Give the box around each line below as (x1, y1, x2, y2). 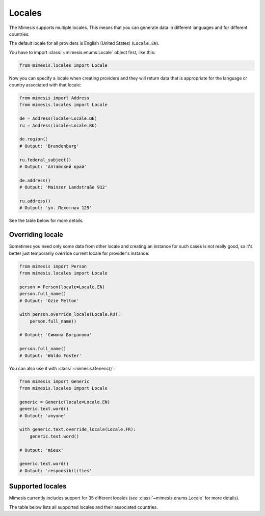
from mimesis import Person (19, 263, 87, 269)
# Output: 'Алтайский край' (19, 163, 87, 169)
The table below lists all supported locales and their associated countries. (9, 504, 158, 510)
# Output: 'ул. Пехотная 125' (19, 205, 92, 211)
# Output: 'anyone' (19, 413, 66, 418)
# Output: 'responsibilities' (19, 468, 92, 473)
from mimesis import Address (19, 95, 90, 101)
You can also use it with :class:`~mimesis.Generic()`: (9, 365, 115, 371)
